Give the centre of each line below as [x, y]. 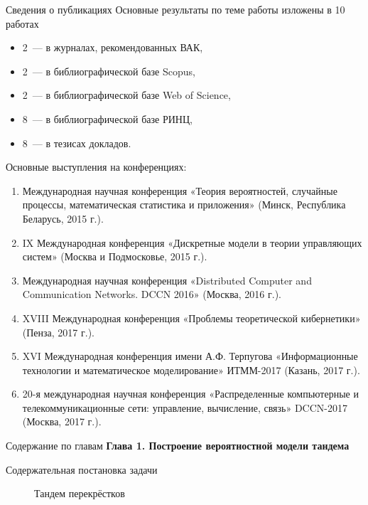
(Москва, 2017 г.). [62, 421]
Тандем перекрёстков [80, 493]
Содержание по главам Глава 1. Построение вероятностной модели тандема [178, 446]
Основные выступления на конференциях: [96, 167]
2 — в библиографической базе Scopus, [109, 71]
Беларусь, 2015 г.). [63, 218]
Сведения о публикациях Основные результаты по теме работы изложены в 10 [175, 9]
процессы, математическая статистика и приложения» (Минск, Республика [184, 204]
